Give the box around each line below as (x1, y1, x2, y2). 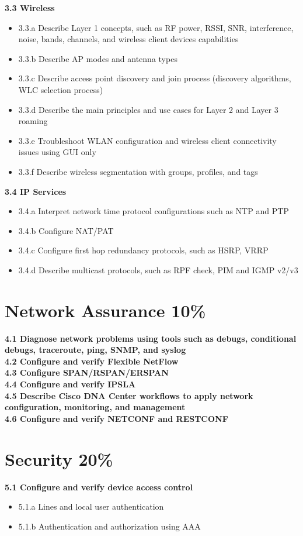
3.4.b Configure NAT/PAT (18, 224, 114, 236)
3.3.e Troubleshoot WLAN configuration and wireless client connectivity (18, 134, 277, 146)
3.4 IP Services (5, 185, 67, 197)
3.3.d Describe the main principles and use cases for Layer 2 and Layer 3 (18, 103, 278, 115)
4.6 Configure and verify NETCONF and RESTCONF (5, 412, 228, 424)
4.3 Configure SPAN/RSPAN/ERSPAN (5, 366, 169, 379)
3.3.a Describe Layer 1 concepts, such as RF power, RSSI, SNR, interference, (18, 21, 294, 33)
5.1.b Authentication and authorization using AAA (18, 520, 201, 532)
